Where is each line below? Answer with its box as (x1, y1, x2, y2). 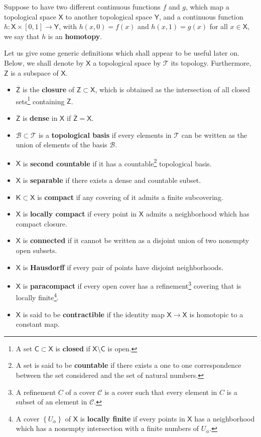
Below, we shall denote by (4, 57, 84, 68)
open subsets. (16, 245, 57, 255)
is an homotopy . (48, 31, 102, 41)
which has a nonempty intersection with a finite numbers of (16, 423, 199, 433)
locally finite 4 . (16, 291, 59, 303)
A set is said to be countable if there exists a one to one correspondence (16, 360, 241, 370)
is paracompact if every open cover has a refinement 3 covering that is (23, 279, 241, 291)
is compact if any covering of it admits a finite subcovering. (37, 191, 223, 202)
